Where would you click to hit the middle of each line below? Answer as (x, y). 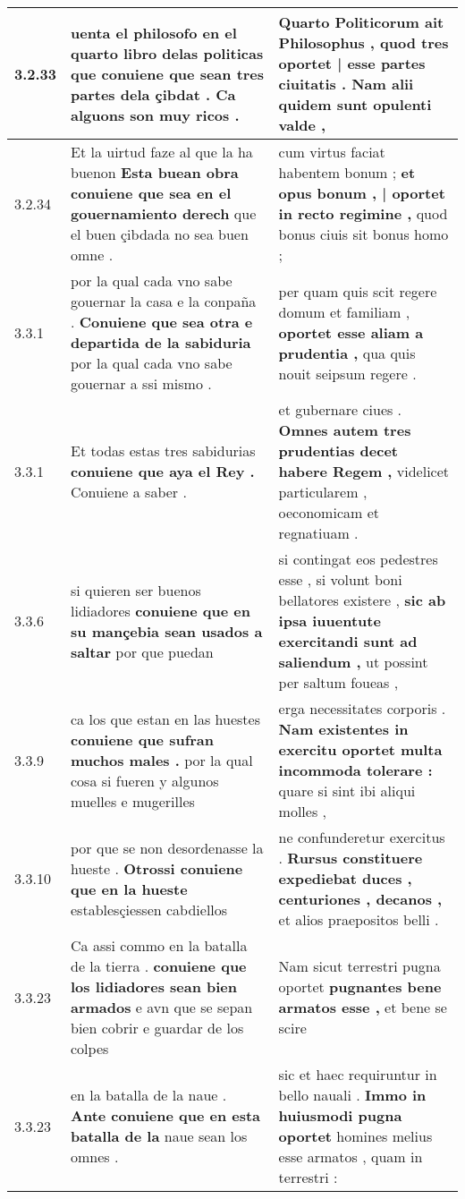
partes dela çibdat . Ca (153, 94)
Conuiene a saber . (129, 492)
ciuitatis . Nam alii (346, 84)
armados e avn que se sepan (162, 1007)
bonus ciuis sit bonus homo (364, 234)
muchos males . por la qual (162, 760)
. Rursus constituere (351, 858)
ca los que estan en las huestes (165, 719)
